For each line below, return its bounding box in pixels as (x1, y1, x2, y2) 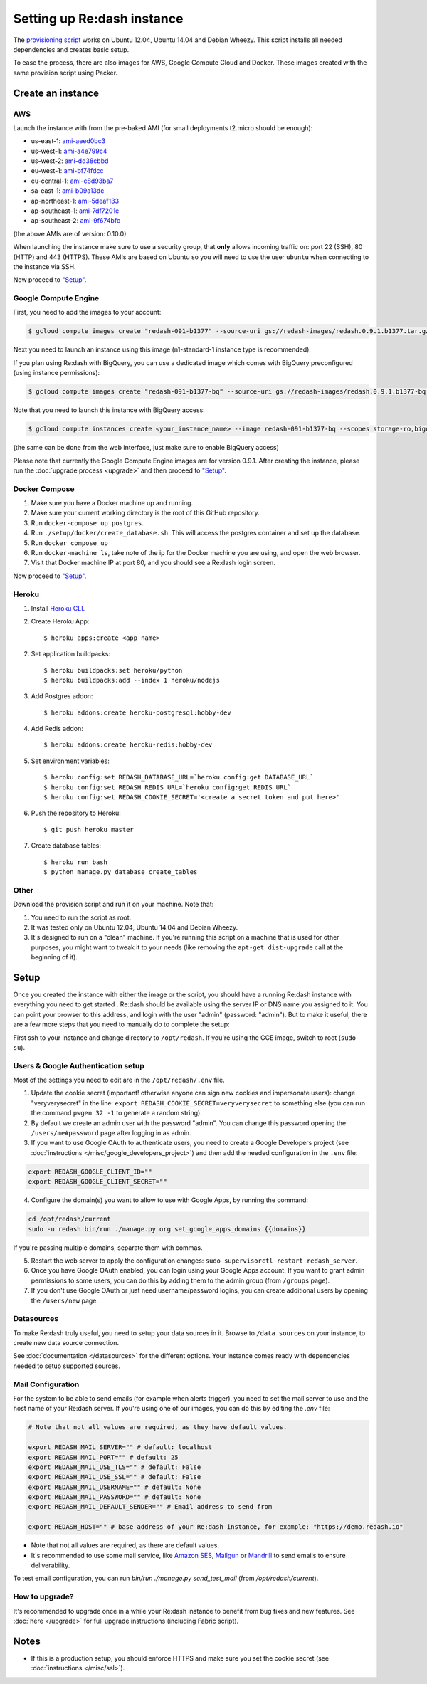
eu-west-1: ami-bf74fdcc (31, 167, 104, 175)
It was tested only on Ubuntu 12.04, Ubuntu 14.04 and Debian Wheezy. (31, 922, 238, 932)
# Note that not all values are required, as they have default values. (28, 1423, 288, 1431)
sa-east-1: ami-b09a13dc (31, 186, 105, 195)
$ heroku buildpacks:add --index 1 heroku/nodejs (43, 676, 221, 684)
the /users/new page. (31, 1296, 99, 1305)
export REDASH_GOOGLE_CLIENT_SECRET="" (28, 1178, 167, 1186)
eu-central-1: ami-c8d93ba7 (31, 177, 114, 185)
